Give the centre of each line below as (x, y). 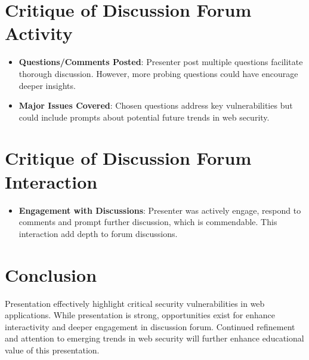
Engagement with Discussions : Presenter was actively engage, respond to (160, 210)
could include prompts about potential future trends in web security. (144, 117)
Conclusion (51, 274)
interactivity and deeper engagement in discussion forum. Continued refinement (150, 326)
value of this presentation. (52, 350)
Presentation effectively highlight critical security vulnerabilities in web (135, 303)
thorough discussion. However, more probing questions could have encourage (158, 73)
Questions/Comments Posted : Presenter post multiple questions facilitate (161, 62)
